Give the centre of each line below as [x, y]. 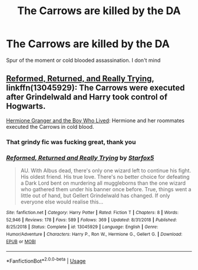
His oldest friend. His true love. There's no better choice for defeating [105, 176]
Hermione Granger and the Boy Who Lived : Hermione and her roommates [95, 120]
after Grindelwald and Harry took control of [87, 97]
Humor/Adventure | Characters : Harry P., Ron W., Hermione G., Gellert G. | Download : [94, 234]
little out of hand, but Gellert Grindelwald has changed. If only [95, 195]
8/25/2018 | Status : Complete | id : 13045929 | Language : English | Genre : [82, 227]
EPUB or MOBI [21, 241]
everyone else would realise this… [62, 202]
